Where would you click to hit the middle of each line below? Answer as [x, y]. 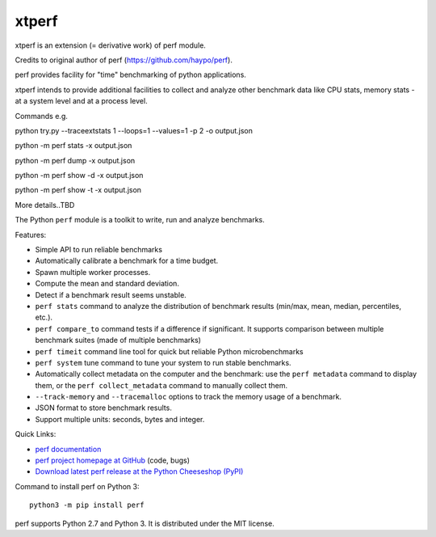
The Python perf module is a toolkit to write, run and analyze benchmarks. [140, 220]
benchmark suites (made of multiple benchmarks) [118, 340]
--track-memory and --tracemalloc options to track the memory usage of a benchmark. [189, 397]
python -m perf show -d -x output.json [79, 175]
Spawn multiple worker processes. [93, 272]
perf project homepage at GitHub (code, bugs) [112, 460]
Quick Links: [36, 434]
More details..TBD [45, 205]
